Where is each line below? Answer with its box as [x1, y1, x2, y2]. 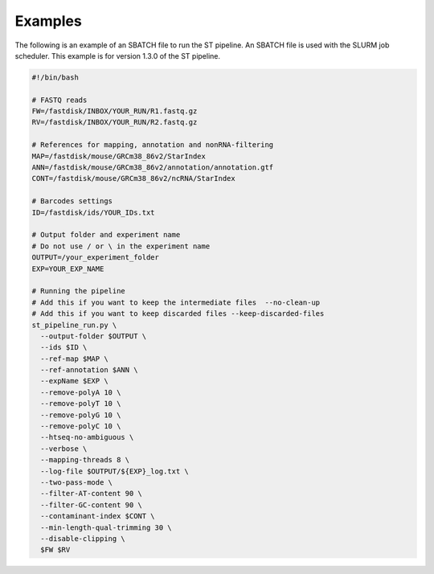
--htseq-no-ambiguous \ [40, 433, 134, 442]
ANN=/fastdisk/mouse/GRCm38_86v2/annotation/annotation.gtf [31, 163, 274, 172]
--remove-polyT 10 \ [40, 399, 121, 408]
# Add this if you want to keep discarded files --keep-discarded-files [31, 310, 325, 318]
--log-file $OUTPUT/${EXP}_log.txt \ [40, 466, 189, 476]
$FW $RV [40, 545, 71, 555]
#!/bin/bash [31, 72, 80, 82]
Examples [14, 12, 82, 30]
